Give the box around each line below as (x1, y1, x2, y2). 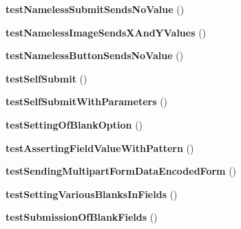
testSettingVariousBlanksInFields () (6, 186, 178, 201)
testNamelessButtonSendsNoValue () (6, 48, 184, 63)
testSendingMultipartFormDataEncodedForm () (6, 164, 237, 178)
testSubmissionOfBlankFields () (6, 210, 158, 224)
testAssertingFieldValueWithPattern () (6, 140, 194, 155)
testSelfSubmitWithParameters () (6, 94, 168, 109)
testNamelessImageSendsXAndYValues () (6, 25, 207, 39)
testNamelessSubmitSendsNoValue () (6, 2, 185, 16)
